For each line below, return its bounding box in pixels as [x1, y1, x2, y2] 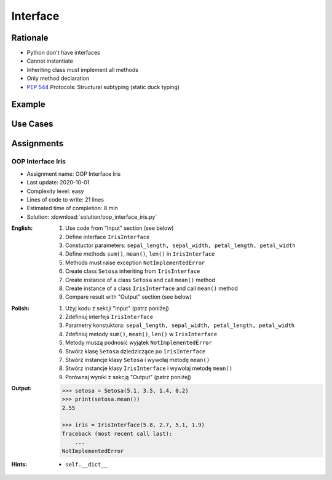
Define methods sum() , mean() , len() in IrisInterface [65, 250, 215, 258]
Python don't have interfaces [26, 49, 101, 57]
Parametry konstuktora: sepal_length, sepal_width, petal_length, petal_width [65, 321, 295, 329]
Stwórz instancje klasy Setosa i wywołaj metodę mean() [65, 356, 210, 364]
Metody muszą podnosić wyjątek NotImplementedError [65, 339, 212, 347]
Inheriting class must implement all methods [26, 66, 138, 73]
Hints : [11, 460, 28, 468]
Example [11, 99, 45, 110]
